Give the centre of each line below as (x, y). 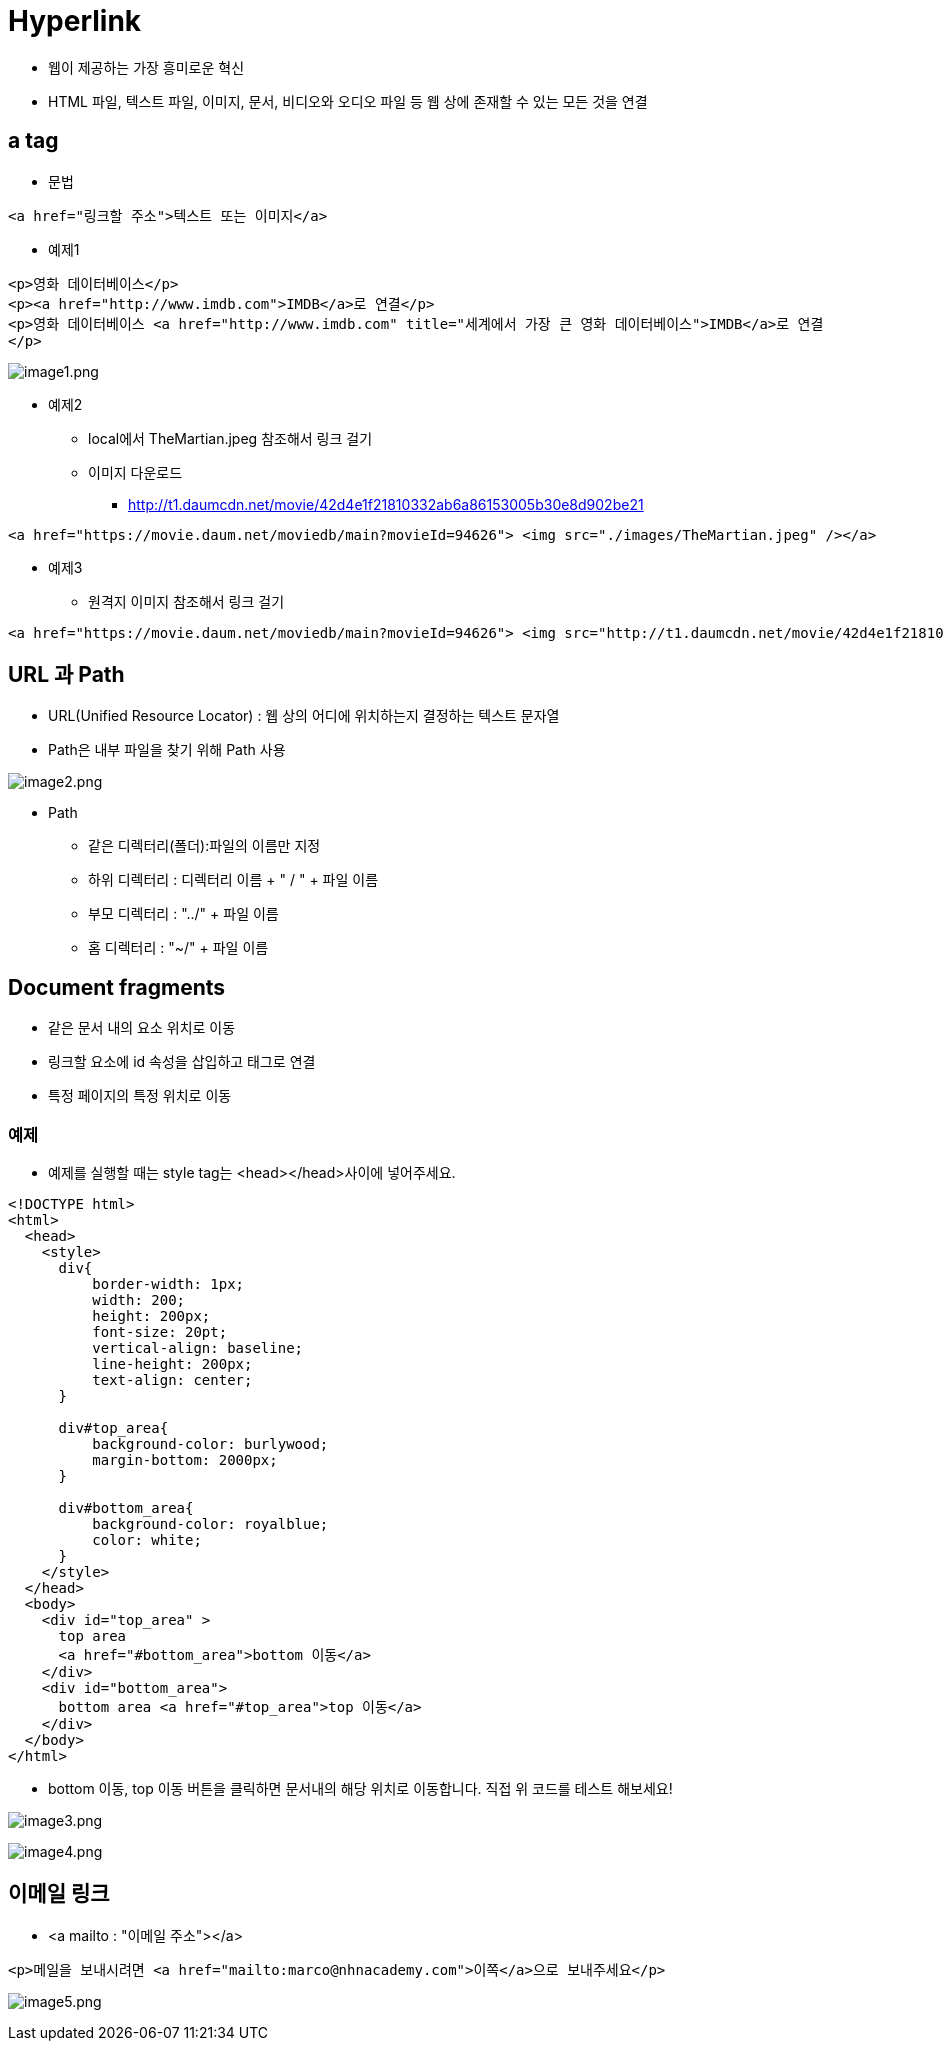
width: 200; (139, 1300)
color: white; (147, 1540)
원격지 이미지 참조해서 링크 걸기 (186, 601)
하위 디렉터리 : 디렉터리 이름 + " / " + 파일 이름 (233, 880)
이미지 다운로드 (135, 472)
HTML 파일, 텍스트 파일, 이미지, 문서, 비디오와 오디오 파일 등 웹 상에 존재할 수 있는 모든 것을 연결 (348, 101)
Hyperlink (75, 21)
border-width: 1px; (168, 1284)
